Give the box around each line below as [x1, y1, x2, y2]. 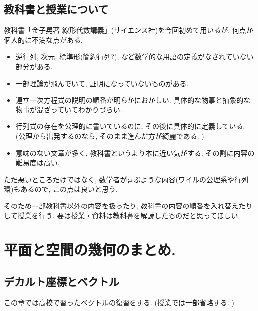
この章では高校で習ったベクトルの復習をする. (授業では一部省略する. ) [4, 297, 234, 307]
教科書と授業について [4, 1, 109, 17]
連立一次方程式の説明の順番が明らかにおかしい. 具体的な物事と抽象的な [15, 95, 251, 105]
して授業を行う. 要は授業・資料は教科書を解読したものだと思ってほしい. [4, 210, 240, 220]
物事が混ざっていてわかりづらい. [15, 104, 122, 114]
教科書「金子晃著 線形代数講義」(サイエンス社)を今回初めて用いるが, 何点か [4, 25, 253, 35]
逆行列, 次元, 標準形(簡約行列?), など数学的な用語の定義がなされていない [15, 51, 254, 62]
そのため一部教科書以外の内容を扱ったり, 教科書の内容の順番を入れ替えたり [4, 200, 253, 210]
